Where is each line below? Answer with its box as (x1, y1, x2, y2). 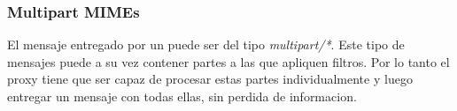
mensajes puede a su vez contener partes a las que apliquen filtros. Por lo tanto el (7, 52, 450, 70)
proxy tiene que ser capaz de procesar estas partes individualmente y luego (7, 70, 413, 88)
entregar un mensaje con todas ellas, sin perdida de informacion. (7, 87, 357, 105)
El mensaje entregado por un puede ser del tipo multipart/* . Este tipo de (7, 35, 405, 54)
